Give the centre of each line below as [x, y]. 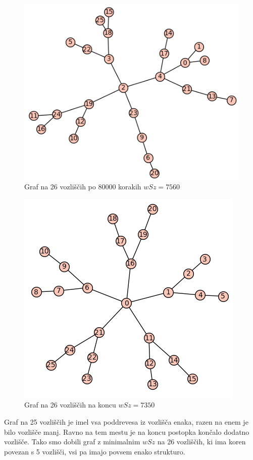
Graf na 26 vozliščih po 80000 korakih [83, 187]
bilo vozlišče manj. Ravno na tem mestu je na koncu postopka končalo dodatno [127, 431]
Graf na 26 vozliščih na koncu [70, 405]
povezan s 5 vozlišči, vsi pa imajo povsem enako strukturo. [95, 451]
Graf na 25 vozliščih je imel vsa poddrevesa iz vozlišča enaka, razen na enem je [126, 422]
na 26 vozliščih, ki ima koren [201, 442]
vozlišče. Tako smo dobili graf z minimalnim [72, 442]
